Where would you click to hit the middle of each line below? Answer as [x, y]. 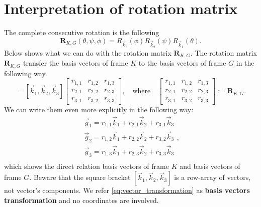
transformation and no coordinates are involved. [81, 200]
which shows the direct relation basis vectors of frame [86, 166]
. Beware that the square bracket [80, 177]
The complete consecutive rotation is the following [82, 32]
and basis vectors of [210, 166]
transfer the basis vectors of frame [75, 63]
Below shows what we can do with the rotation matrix [88, 52]
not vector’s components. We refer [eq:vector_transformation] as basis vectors [127, 190]
